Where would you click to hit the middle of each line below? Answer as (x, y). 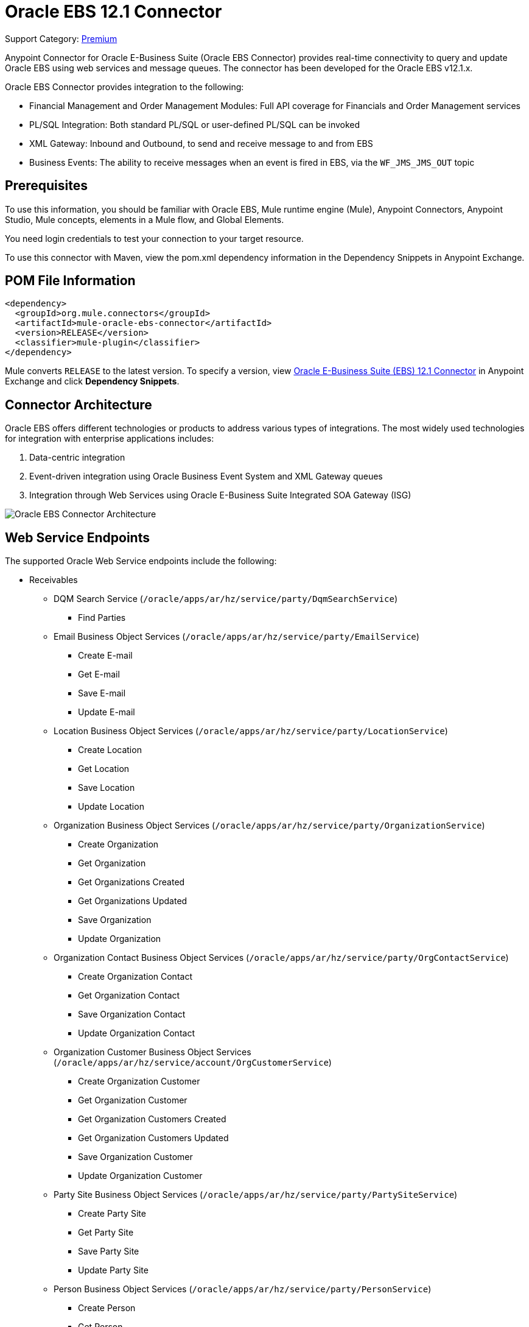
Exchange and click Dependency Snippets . (92, 381)
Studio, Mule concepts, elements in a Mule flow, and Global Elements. (145, 219)
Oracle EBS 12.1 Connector (114, 12)
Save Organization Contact (132, 1014)
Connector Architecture (79, 405)
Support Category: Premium (61, 38)
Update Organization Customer (140, 1176)
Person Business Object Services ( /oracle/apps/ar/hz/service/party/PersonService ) (243, 1289)
